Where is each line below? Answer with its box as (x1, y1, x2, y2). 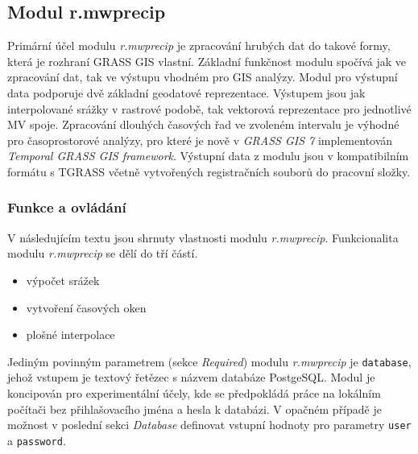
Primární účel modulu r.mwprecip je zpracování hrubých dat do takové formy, (7, 37, 391, 54)
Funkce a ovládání (7, 197, 126, 217)
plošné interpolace (26, 326, 115, 343)
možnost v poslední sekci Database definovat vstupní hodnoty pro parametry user (7, 416, 412, 433)
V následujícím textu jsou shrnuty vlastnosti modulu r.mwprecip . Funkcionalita (7, 229, 399, 246)
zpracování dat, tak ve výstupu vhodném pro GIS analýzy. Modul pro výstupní (7, 68, 398, 85)
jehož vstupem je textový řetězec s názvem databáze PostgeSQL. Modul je (7, 369, 375, 386)
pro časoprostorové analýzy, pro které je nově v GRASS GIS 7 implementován (7, 131, 393, 148)
